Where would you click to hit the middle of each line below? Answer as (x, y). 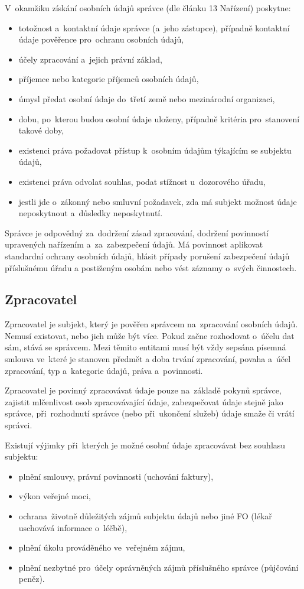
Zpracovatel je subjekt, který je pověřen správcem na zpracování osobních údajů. (151, 324)
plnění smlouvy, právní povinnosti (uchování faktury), (116, 476)
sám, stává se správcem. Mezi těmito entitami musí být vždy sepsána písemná (146, 347)
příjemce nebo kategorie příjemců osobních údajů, (109, 79)
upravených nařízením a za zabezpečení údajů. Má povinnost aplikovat (134, 244)
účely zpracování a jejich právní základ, (90, 59)
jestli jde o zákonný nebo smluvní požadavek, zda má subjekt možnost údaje (158, 201)
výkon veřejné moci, (55, 496)
